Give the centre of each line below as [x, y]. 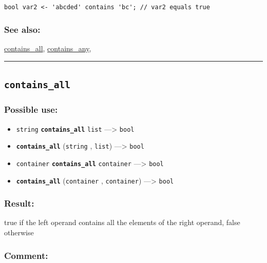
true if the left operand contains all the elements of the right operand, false [122, 222]
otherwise [19, 232]
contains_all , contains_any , [48, 48]
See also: [22, 29]
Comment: [26, 255]
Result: [19, 203]
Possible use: [31, 109]
